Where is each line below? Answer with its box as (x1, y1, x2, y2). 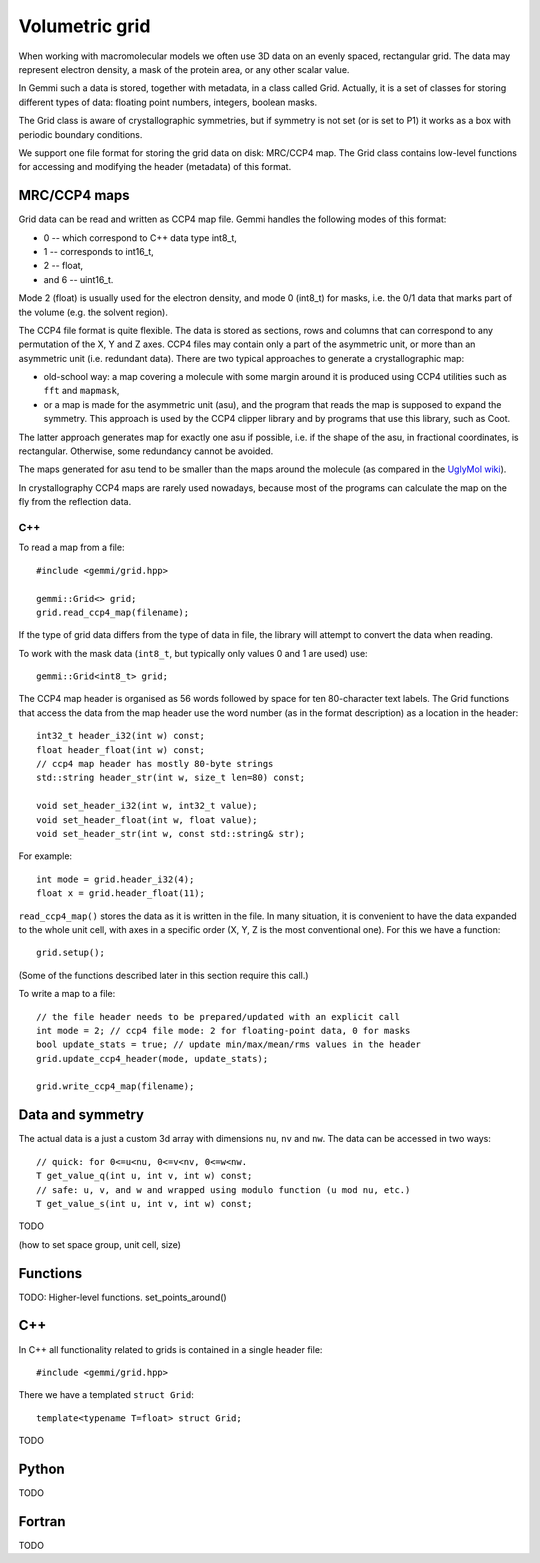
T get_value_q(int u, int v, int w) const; (36, 1170, 253, 1182)
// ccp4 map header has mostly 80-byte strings (36, 758, 274, 770)
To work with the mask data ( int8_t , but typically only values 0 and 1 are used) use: (18, 647, 369, 659)
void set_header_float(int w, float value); (36, 814, 259, 825)
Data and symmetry (18, 1106, 145, 1124)
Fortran (18, 1513, 66, 1530)
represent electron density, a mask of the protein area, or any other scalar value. (18, 63, 350, 75)
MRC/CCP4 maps (18, 187, 130, 204)
